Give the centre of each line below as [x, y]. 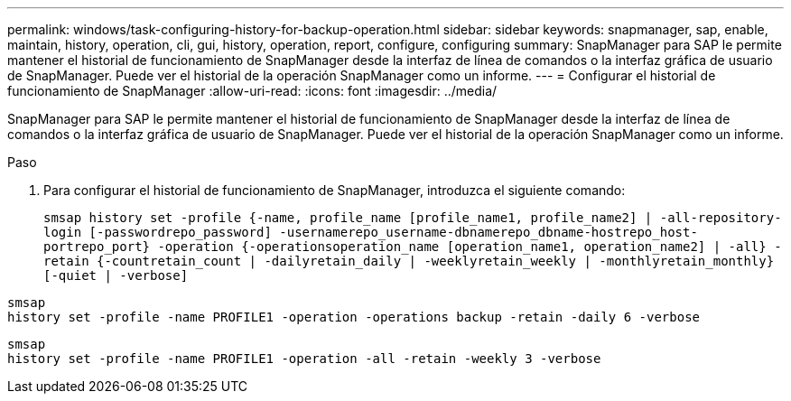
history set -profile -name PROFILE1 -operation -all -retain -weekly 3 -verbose [304, 359]
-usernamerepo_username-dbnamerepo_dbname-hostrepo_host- [489, 232]
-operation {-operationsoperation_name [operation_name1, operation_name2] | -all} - [470, 247]
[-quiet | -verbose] [116, 275]
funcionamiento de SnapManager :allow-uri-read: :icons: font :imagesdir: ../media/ [252, 91]
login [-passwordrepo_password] [158, 232]
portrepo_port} [97, 247]
